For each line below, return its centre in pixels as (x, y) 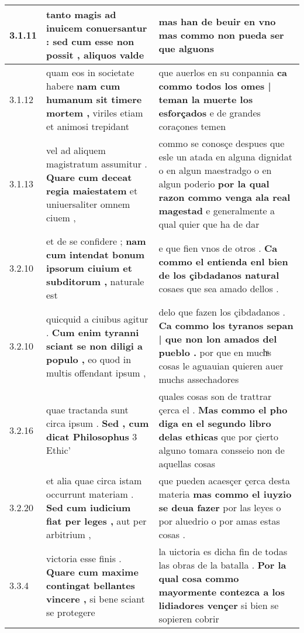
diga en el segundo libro (215, 423)
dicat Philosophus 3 (92, 437)
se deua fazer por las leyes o (220, 507)
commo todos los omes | (215, 86)
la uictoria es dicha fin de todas (223, 551)
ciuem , (61, 217)
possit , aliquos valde (95, 55)
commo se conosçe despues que (222, 143)
